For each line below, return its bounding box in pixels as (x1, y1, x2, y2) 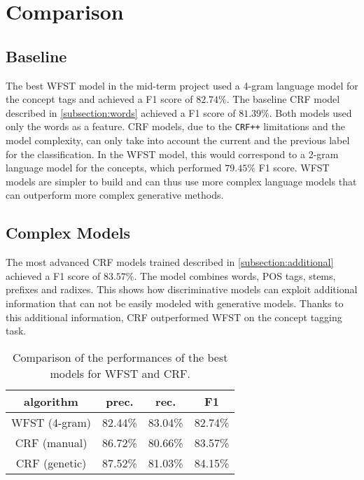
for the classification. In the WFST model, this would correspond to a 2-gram (6, 146, 339, 161)
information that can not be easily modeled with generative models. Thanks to (6, 295, 344, 310)
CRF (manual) (15, 434, 87, 451)
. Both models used (269, 105, 352, 120)
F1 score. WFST (258, 160, 330, 175)
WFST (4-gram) (11, 414, 92, 430)
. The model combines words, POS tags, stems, (134, 268, 336, 283)
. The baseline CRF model (226, 92, 340, 106)
